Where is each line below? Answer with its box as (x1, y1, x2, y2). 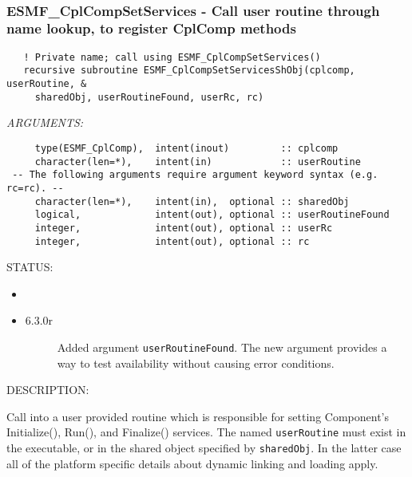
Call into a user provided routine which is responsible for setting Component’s (6, 408, 390, 424)
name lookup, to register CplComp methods (6, 18, 296, 38)
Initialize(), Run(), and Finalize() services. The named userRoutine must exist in (6, 424, 406, 440)
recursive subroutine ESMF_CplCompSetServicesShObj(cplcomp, (23, 65, 355, 77)
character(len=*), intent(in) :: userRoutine (34, 156, 361, 168)
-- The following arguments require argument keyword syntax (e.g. (12, 169, 378, 181)
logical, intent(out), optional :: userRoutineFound (34, 209, 390, 221)
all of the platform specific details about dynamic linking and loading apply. (6, 455, 378, 471)
